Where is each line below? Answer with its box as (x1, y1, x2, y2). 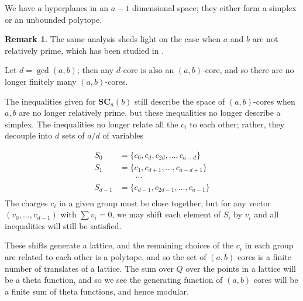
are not (252, 33, 278, 45)
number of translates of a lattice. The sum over (5, 262, 174, 274)
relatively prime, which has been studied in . (5, 44, 164, 56)
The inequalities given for (5, 95, 96, 107)
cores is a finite (237, 250, 291, 262)
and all (254, 208, 279, 220)
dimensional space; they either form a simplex (132, 2, 297, 13)
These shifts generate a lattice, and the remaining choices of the (5, 239, 234, 251)
